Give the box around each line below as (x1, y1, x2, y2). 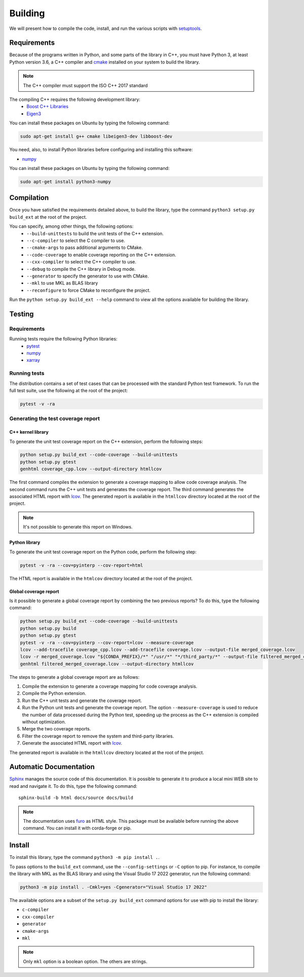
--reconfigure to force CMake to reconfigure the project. (26, 287, 151, 293)
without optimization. (22, 719, 66, 725)
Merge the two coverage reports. (22, 726, 91, 732)
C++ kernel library (9, 429, 49, 435)
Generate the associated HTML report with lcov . (22, 740, 123, 746)
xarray (26, 357, 40, 363)
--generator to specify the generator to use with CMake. (26, 273, 149, 279)
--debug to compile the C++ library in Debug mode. (26, 266, 136, 272)
